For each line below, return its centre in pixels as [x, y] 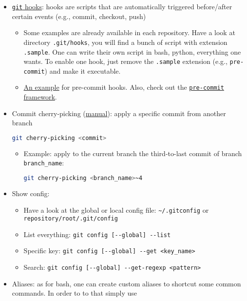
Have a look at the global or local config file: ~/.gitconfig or [116, 210]
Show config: [31, 193]
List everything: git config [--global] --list [97, 234]
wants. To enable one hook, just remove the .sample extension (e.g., [125, 61]
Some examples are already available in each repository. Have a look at [129, 32]
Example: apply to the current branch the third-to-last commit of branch [133, 153]
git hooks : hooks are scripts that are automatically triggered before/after [122, 6]
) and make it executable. [83, 70]
